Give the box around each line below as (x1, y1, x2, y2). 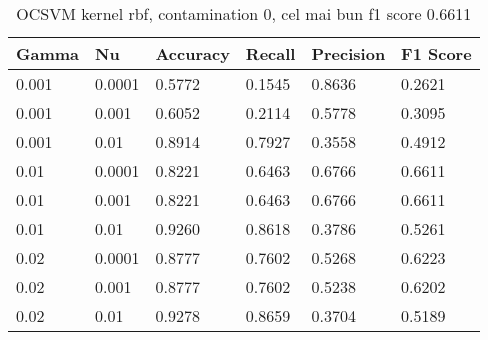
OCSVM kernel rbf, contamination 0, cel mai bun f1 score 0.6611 (16, 2, 472, 25)
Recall (245, 42, 296, 65)
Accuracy (155, 42, 230, 65)
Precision (311, 42, 386, 65)
